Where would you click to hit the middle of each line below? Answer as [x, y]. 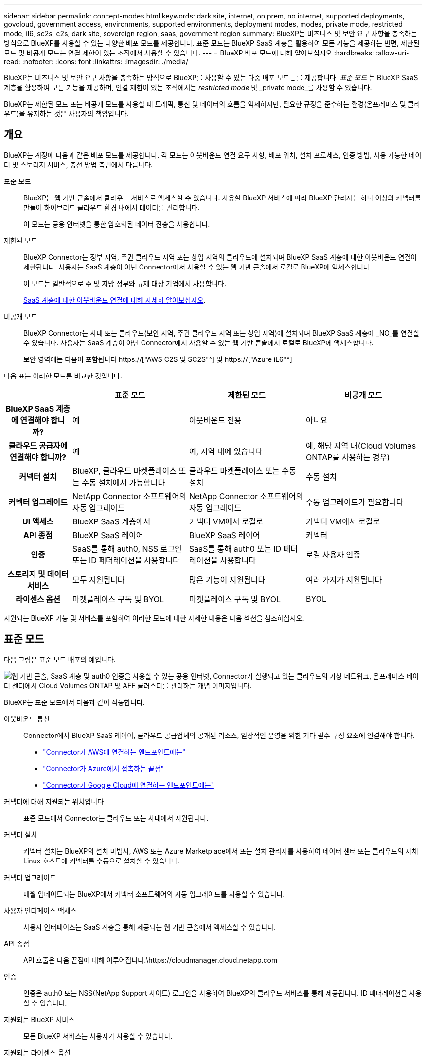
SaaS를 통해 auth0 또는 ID [235, 548]
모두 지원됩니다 [99, 580]
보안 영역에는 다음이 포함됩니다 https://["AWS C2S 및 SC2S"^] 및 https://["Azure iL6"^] [158, 359]
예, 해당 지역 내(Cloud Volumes [361, 445]
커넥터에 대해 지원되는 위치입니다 [54, 801]
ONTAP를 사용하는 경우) [348, 457]
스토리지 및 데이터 [38, 574]
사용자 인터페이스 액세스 [40, 910]
